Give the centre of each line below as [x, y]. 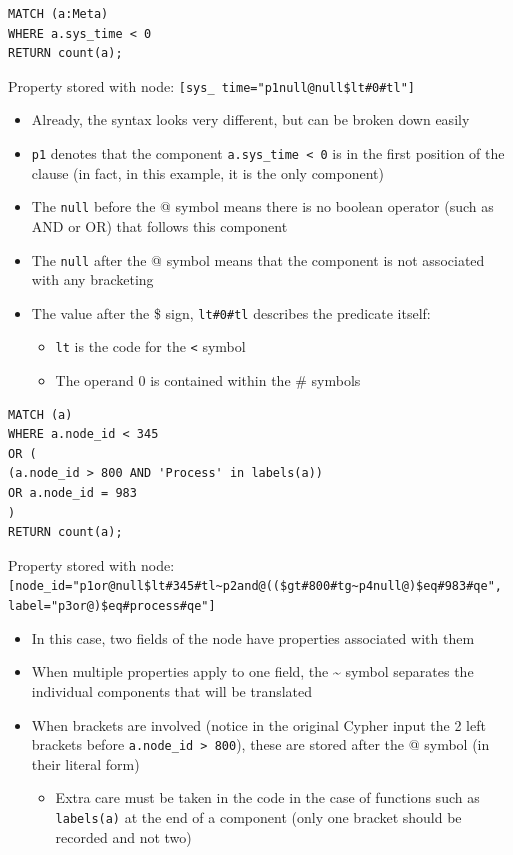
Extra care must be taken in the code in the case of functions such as [267, 797]
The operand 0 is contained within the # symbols [208, 380]
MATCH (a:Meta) [58, 14]
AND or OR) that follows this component [159, 225]
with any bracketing [92, 279]
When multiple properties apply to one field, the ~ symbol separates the [252, 671]
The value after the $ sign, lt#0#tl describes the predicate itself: [231, 312]
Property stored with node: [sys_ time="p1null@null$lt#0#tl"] [211, 85]
